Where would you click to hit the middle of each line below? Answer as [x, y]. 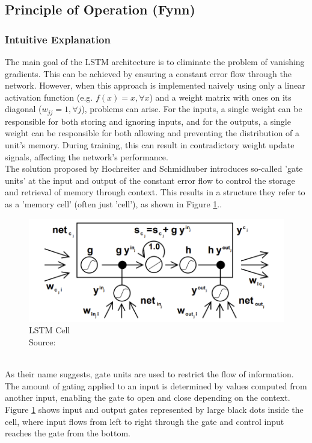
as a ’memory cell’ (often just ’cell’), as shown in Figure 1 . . [114, 203]
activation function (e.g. [49, 97]
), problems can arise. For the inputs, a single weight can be [192, 109]
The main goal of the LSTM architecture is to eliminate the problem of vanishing [155, 61]
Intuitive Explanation [58, 39]
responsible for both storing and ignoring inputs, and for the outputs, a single [148, 121]
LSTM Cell [50, 330]
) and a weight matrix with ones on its [220, 97]
